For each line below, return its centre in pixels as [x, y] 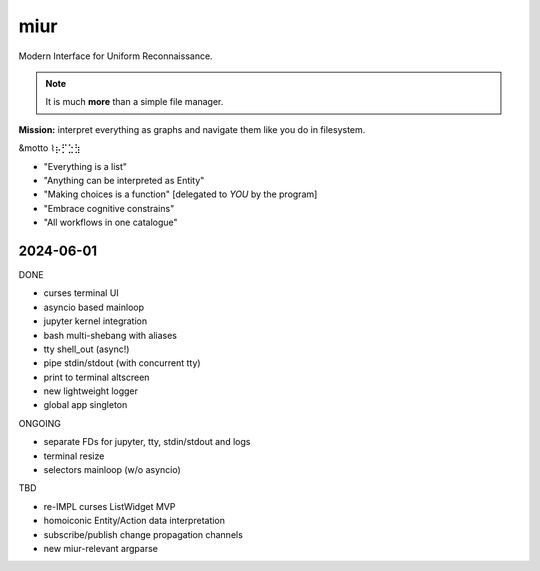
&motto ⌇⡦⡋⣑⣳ [49, 148]
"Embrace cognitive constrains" [109, 208]
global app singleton [85, 405]
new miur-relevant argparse [101, 548]
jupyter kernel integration [95, 321]
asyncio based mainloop [94, 307]
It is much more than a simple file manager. [134, 102]
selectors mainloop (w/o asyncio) [112, 470]
